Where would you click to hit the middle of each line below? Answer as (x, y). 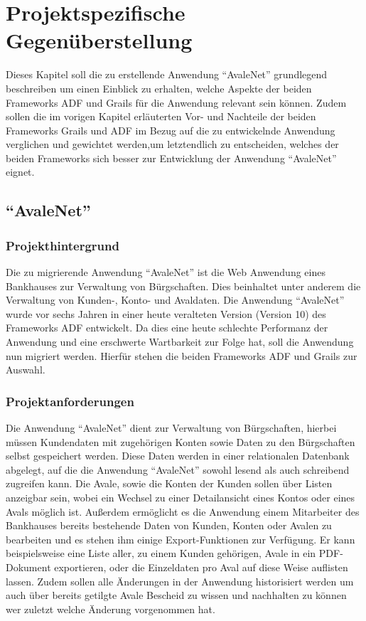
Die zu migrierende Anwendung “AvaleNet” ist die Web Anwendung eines (166, 272)
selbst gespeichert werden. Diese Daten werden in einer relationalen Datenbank (178, 456)
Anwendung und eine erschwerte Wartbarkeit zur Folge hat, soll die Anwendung (180, 342)
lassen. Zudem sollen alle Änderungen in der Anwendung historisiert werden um (180, 581)
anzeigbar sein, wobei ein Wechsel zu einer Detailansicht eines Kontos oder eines (181, 497)
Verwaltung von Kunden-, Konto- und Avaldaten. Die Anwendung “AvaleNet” (175, 300)
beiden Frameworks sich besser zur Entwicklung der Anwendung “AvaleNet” (171, 158)
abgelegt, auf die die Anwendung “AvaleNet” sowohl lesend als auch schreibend (178, 469)
